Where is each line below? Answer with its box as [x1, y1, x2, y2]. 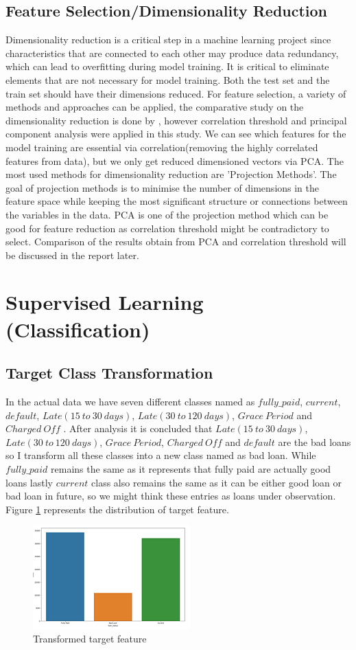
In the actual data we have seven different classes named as [5, 394, 255, 409]
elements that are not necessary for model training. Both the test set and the [5, 72, 330, 87]
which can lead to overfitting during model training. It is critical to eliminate [5, 59, 329, 74]
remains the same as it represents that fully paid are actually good [51, 462, 331, 476]
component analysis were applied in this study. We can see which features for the [5, 126, 346, 141]
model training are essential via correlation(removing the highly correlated [5, 139, 318, 154]
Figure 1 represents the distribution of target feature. [5, 502, 229, 516]
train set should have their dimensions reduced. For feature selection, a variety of [5, 86, 346, 100]
